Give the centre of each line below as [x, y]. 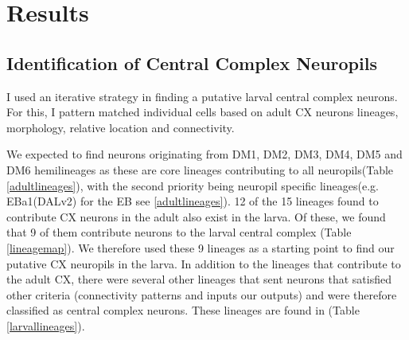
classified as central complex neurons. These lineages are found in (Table [183, 310]
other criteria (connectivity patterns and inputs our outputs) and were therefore [202, 294]
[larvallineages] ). [46, 325]
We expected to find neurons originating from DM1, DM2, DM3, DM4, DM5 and [204, 154]
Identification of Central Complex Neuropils [192, 63]
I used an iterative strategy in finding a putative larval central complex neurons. [202, 96]
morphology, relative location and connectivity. [121, 127]
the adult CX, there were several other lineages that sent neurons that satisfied [199, 279]
